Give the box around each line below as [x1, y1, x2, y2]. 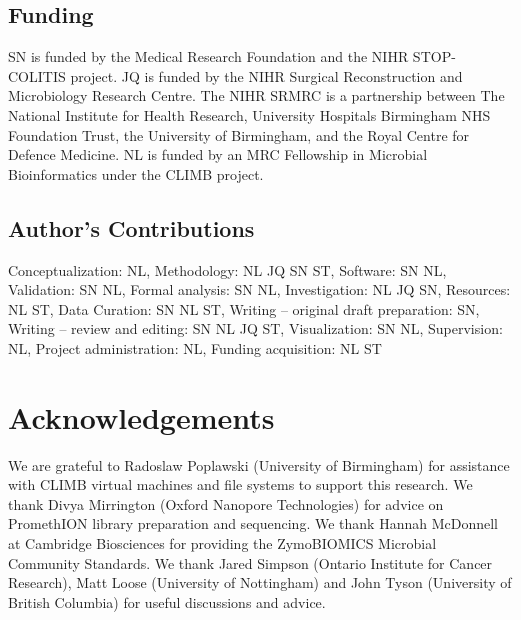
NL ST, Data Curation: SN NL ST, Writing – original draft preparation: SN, [8, 298, 480, 319]
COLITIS [8, 65, 66, 86]
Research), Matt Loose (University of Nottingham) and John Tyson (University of [8, 572, 512, 593]
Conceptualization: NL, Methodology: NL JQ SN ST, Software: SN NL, [8, 259, 447, 280]
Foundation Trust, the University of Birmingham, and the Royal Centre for [8, 124, 470, 145]
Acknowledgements [8, 396, 275, 437]
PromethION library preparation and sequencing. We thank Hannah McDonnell [8, 513, 498, 534]
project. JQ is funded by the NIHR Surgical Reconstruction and [70, 65, 463, 86]
